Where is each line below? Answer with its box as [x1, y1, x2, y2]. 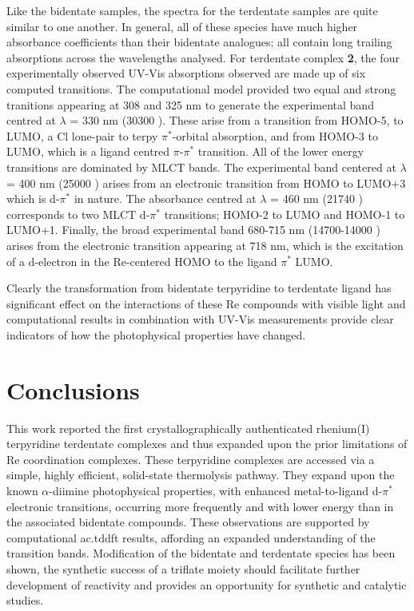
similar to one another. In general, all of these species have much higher [6, 18, 358, 34]
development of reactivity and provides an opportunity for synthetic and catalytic [6, 576, 407, 593]
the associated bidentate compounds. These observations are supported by [6, 514, 370, 530]
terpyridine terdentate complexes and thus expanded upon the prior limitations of [6, 435, 408, 452]
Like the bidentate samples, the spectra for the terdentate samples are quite [6, 2, 378, 18]
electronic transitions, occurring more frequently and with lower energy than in [6, 498, 394, 514]
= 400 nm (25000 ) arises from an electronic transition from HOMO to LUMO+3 [6, 174, 406, 191]
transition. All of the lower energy [197, 143, 364, 160]
